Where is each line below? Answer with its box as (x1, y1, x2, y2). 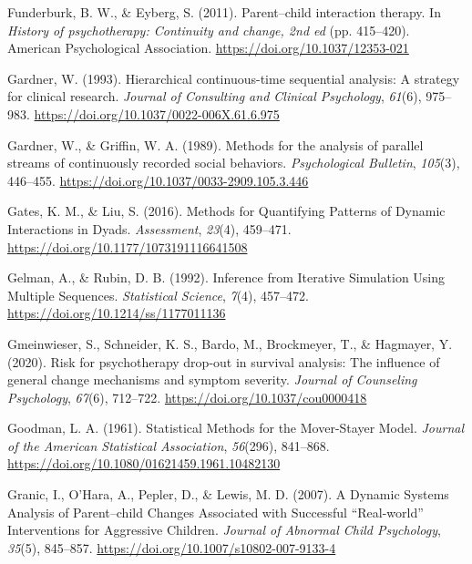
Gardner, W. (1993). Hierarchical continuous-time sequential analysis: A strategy (7, 68, 460, 87)
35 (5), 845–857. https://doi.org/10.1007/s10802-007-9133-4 (7, 538, 336, 557)
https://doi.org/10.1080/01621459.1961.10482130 (7, 454, 281, 473)
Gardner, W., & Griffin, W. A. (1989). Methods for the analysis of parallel (7, 135, 424, 154)
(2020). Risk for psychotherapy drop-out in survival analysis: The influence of (7, 352, 440, 371)
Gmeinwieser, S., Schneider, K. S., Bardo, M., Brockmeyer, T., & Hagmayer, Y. (7, 333, 453, 353)
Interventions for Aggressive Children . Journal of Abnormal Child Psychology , (7, 520, 441, 539)
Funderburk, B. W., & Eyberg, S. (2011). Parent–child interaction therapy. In (7, 3, 441, 21)
